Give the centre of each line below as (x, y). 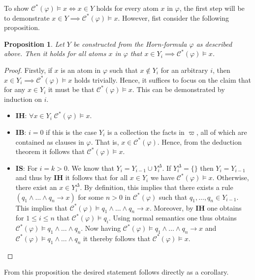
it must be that (71, 89)
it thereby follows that (117, 238)
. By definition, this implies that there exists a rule (157, 187)
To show (16, 8)
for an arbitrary (184, 70)
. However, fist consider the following (173, 17)
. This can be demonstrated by (178, 89)
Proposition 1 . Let (34, 44)
